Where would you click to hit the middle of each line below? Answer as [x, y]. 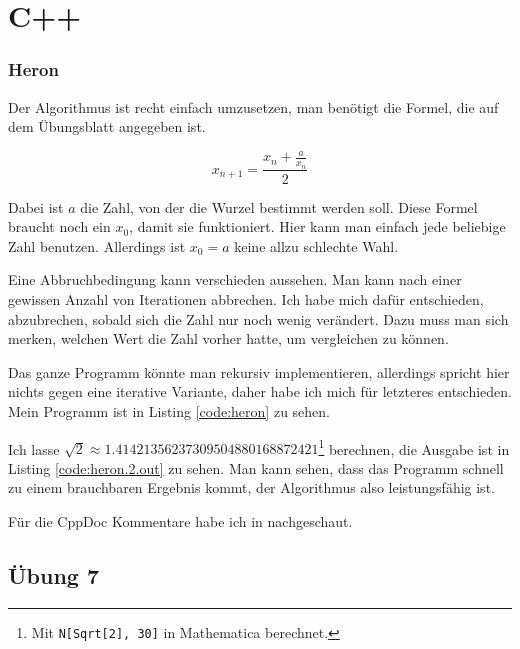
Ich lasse [34, 448]
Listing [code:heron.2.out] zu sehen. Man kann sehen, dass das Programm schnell [256, 467]
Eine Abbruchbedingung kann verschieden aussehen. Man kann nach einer [235, 279]
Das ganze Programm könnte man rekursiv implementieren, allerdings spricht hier [259, 371]
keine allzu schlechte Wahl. [316, 245]
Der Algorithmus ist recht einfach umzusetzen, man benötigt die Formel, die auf [253, 106]
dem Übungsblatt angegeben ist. [107, 126]
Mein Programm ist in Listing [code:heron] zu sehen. [169, 410]
